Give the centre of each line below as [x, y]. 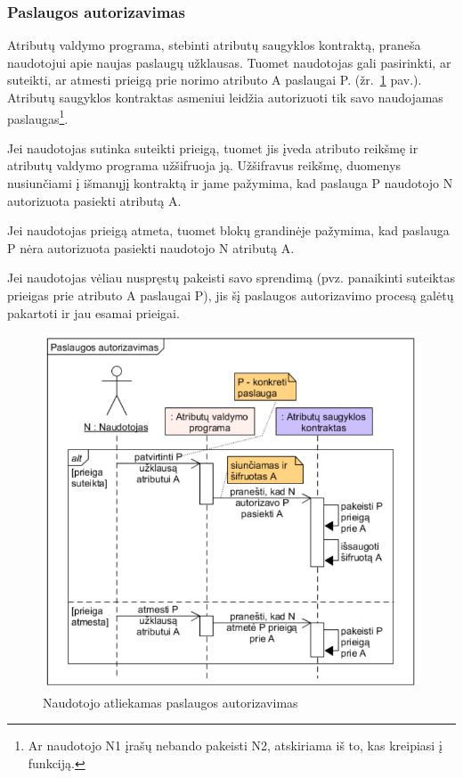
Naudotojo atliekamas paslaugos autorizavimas [171, 702]
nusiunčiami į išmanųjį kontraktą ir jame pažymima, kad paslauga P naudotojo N [230, 183]
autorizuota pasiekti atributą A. [94, 200]
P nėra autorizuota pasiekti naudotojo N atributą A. [151, 247]
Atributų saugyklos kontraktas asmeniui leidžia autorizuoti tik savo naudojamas [225, 97]
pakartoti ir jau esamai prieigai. [93, 312]
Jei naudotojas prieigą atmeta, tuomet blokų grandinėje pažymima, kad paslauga [228, 230]
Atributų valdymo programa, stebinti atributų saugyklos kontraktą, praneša [214, 45]
